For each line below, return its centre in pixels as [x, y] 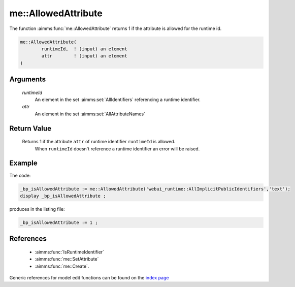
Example [23, 163]
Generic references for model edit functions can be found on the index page [89, 278]
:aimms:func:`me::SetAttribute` [67, 259]
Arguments [28, 79]
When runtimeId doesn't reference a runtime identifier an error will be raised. [117, 149]
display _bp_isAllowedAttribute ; [63, 196]
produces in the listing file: [37, 209]
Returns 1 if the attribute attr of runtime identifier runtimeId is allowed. [99, 142]
